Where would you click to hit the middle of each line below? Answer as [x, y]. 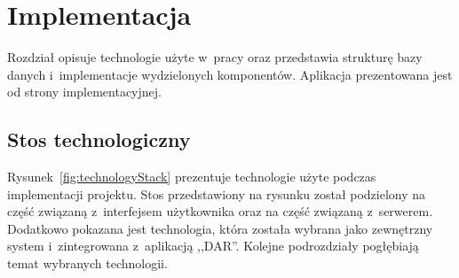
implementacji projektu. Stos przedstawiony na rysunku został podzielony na [217, 193]
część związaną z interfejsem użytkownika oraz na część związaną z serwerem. [220, 211]
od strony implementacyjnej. [84, 92]
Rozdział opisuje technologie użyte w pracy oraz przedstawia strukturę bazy [215, 57]
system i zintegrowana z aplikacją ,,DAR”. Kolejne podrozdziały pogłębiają [213, 246]
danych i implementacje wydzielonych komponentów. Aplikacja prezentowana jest [230, 74]
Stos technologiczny [99, 139]
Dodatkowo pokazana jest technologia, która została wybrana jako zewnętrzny [220, 228]
